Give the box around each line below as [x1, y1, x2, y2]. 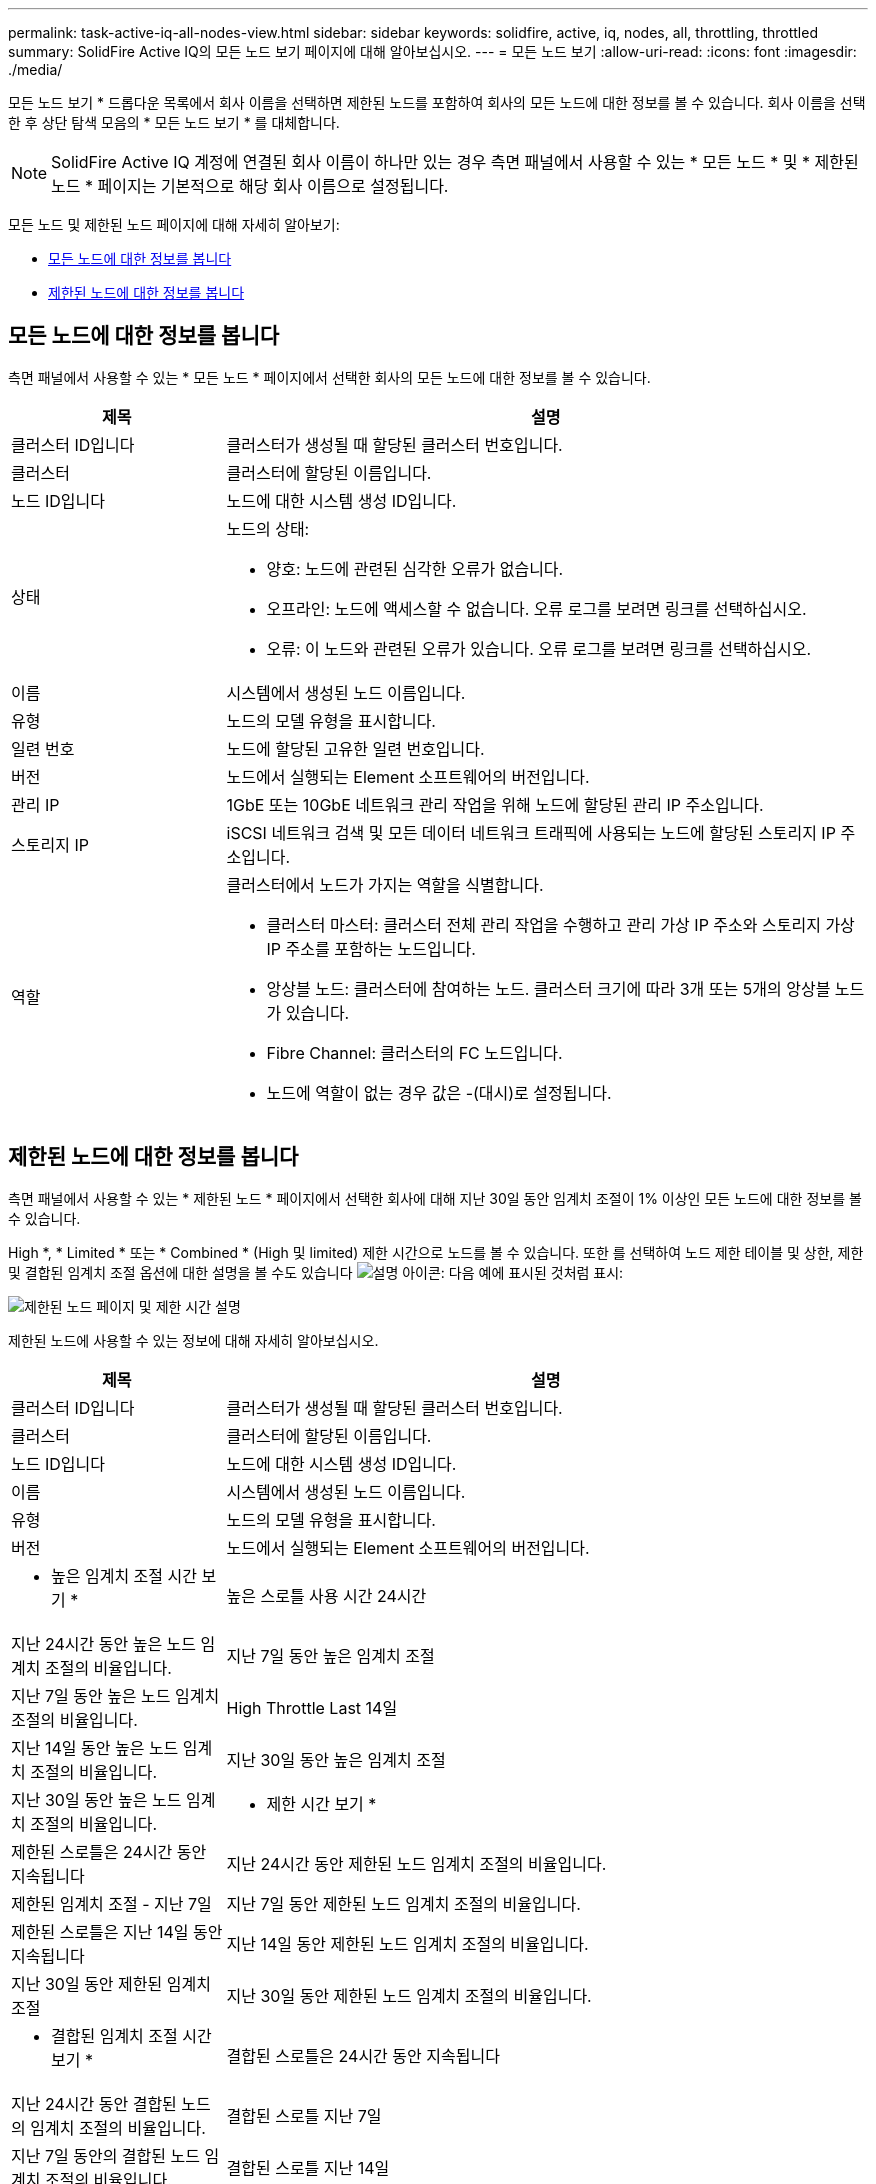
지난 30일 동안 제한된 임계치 [11, 1973, 211, 1994]
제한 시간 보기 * [266, 1793, 377, 1814]
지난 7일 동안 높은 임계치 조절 [226, 1645, 435, 1666]
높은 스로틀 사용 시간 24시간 [226, 1585, 427, 1606]
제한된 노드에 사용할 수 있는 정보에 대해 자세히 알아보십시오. [8, 1331, 379, 1349]
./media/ [8, 61, 63, 78]
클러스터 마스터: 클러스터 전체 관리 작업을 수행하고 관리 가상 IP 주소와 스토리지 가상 [266, 914, 855, 935]
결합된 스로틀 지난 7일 [226, 2105, 382, 2126]
